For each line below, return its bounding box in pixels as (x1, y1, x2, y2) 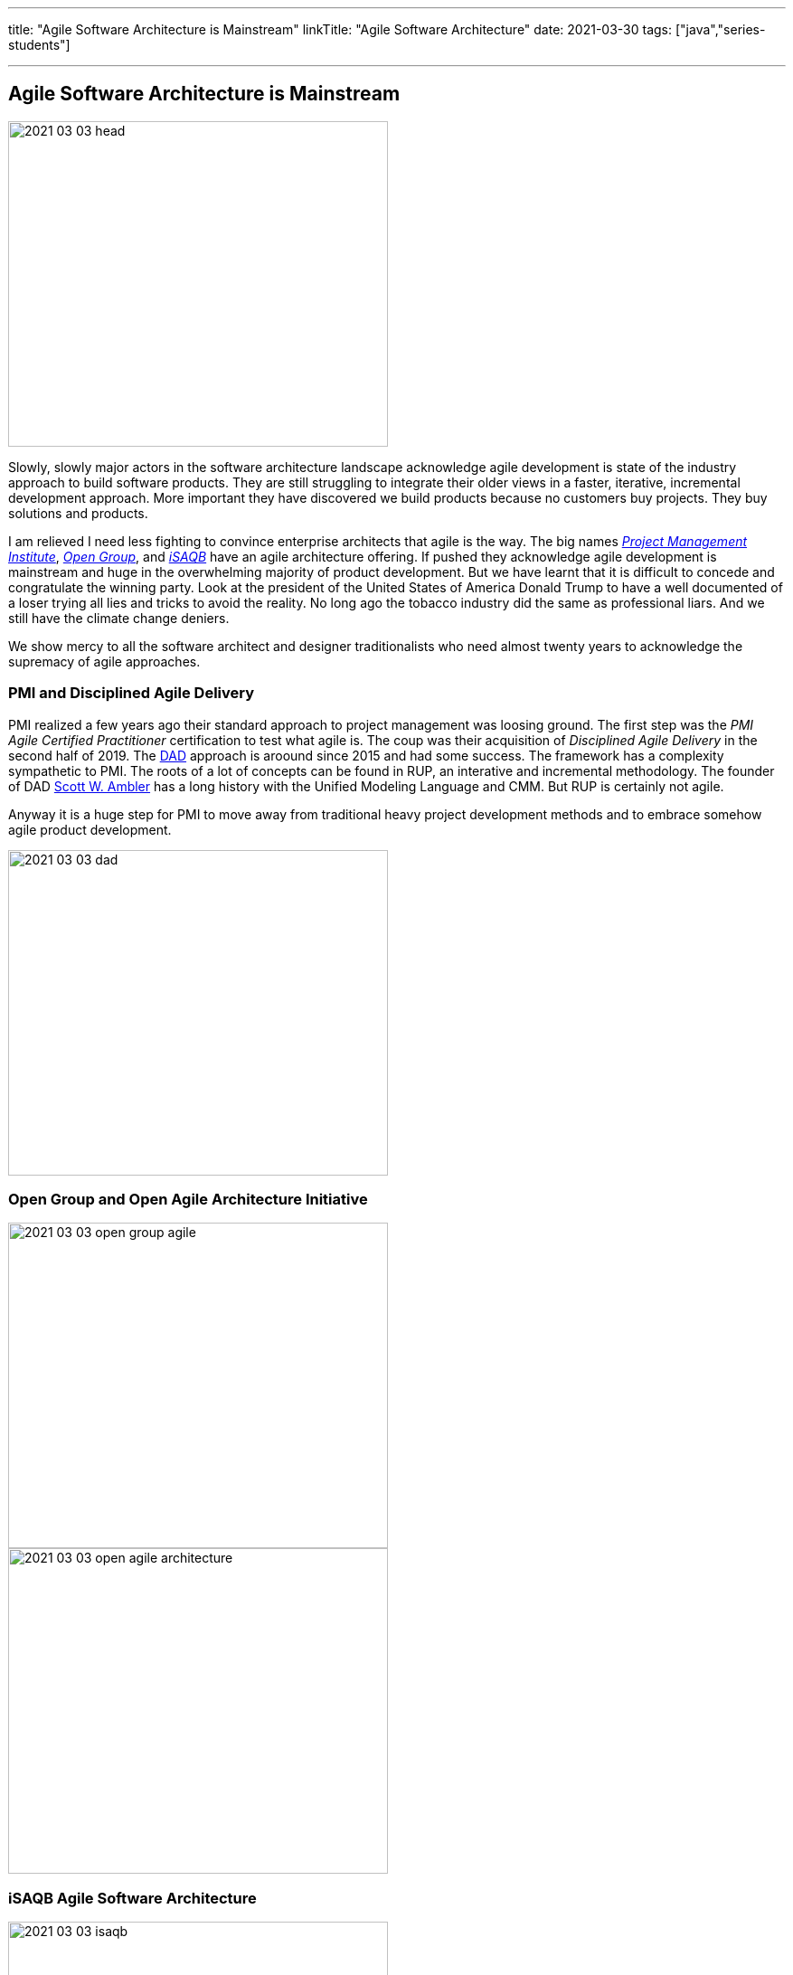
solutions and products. (8, 505, 148, 521)
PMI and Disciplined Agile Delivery (8, 684, 255, 703)
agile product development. (8, 821, 172, 837)
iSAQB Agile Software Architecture (8, 1888, 257, 1907)
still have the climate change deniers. (8, 610, 230, 626)
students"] (8, 37, 71, 52)
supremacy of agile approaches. (8, 653, 201, 669)
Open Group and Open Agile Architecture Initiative (8, 1189, 368, 1208)
